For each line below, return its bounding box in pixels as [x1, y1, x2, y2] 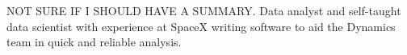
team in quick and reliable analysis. [6, 33, 182, 50]
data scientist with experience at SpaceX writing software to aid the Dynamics [6, 18, 396, 34]
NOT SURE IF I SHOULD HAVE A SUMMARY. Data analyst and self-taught [6, 2, 401, 18]
